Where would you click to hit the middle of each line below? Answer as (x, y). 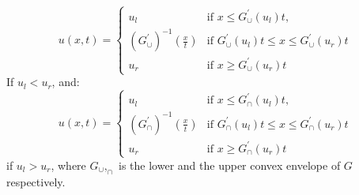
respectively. (36, 181)
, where (68, 165)
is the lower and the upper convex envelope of (230, 165)
